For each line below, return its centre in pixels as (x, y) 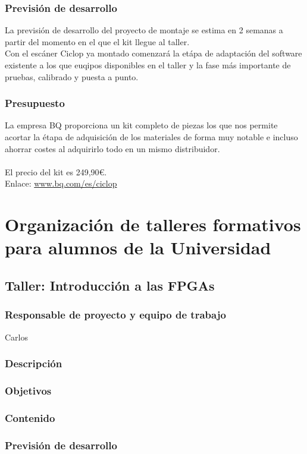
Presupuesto (35, 103)
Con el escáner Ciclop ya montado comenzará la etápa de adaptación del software (153, 53)
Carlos (17, 337)
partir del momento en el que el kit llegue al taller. (97, 41)
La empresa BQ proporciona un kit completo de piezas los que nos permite (141, 125)
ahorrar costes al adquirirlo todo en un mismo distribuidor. (112, 148)
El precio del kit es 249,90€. (56, 171)
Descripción (34, 363)
